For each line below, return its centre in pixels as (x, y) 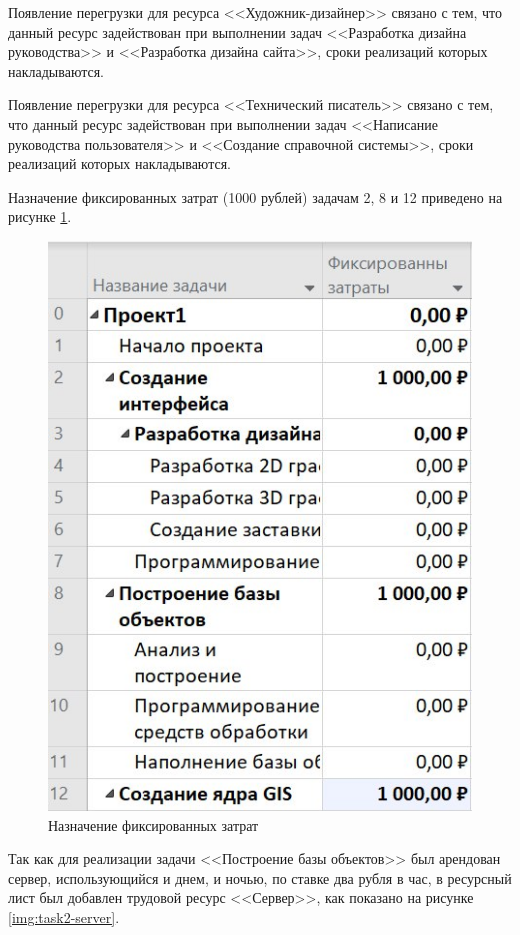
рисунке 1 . (40, 216)
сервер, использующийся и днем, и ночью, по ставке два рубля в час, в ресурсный (260, 877)
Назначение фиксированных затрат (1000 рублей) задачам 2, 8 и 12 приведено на (255, 196)
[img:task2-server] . (64, 917)
